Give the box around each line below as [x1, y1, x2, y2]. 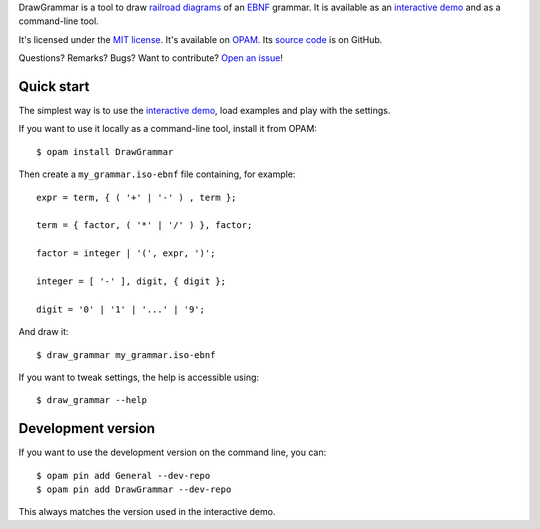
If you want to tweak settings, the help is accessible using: [18, 371, 260, 383]
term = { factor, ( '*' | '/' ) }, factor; [36, 220, 253, 231]
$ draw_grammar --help [36, 395, 148, 406]
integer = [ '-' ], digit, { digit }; [36, 275, 227, 287]
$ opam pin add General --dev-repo [36, 470, 211, 481]
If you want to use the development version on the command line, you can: [18, 446, 327, 459]
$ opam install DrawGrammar [36, 146, 174, 157]
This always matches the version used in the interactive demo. [18, 506, 276, 518]
